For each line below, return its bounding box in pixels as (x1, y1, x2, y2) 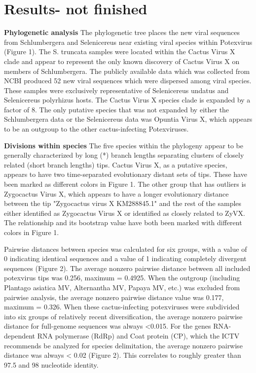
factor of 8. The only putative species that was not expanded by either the (4, 104, 229, 114)
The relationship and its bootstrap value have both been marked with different (4, 217, 242, 228)
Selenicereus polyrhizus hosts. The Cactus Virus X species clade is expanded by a (4, 95, 251, 105)
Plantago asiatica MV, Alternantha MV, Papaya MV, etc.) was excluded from (4, 282, 240, 292)
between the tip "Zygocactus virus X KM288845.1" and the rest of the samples (4, 198, 242, 208)
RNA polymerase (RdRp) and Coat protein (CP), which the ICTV (37, 330, 240, 340)
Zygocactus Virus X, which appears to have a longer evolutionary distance (4, 188, 229, 199)
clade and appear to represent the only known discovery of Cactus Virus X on (4, 56, 240, 66)
